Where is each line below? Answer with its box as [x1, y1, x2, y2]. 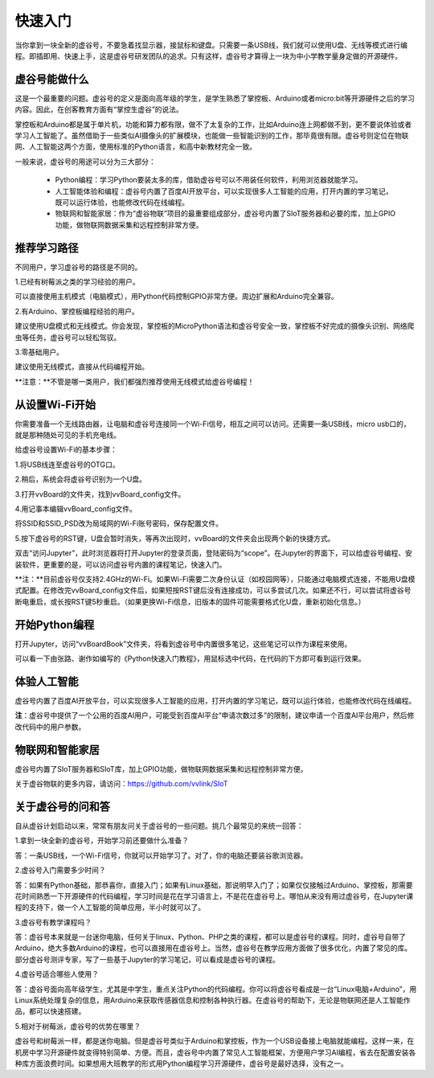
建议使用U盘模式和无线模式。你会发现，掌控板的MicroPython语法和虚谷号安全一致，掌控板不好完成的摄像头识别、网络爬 [14, 322, 415, 331]
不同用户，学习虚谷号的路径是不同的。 [14, 262, 142, 272]
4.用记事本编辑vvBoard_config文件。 [14, 504, 137, 514]
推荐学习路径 [14, 241, 79, 255]
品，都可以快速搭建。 [14, 1006, 86, 1016]
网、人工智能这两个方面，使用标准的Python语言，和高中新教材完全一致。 [14, 141, 257, 152]
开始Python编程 [14, 617, 95, 631]
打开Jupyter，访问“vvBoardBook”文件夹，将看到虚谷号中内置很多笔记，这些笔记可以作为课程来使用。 [14, 639, 352, 649]
